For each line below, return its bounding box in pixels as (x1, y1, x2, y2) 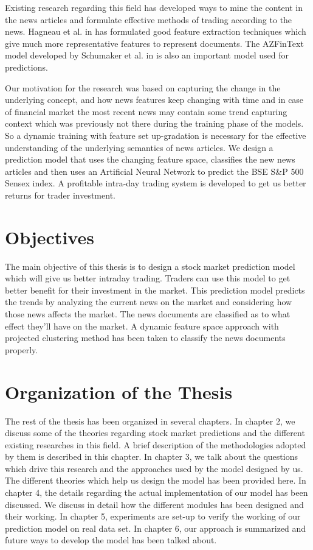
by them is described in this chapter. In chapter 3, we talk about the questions (5, 450, 298, 463)
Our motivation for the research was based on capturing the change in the (5, 81, 281, 94)
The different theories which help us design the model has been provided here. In (5, 474, 306, 487)
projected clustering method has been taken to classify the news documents (5, 331, 286, 344)
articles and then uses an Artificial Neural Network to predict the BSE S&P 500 (5, 164, 304, 177)
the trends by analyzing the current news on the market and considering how (5, 295, 292, 308)
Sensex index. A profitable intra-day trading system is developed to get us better (5, 177, 306, 189)
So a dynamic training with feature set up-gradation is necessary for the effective (5, 129, 306, 141)
